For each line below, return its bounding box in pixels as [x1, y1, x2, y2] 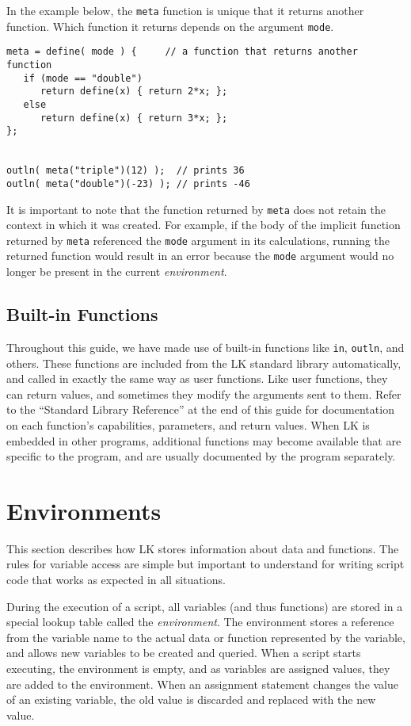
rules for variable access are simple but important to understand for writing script [6, 556, 405, 572]
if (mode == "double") [23, 72, 143, 84]
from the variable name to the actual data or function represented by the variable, [6, 629, 405, 645]
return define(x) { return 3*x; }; [40, 112, 228, 124]
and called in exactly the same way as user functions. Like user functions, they [6, 370, 388, 387]
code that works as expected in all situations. [6, 571, 226, 588]
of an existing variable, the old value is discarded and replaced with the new [6, 691, 376, 708]
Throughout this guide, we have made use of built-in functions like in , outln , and [6, 338, 405, 355]
